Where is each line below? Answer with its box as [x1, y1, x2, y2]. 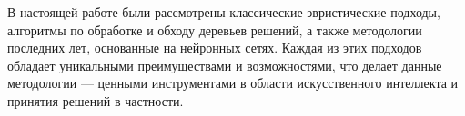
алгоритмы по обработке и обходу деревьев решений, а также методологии [7, 20, 422, 39]
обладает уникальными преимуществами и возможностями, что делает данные [7, 55, 442, 74]
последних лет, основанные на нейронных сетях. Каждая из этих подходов [7, 38, 422, 57]
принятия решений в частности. [7, 91, 184, 110]
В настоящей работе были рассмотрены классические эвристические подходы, [7, 3, 440, 21]
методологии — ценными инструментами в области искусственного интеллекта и [7, 73, 459, 92]
